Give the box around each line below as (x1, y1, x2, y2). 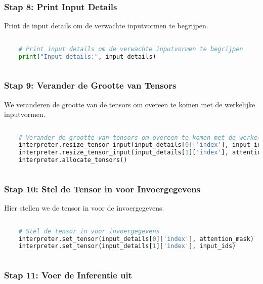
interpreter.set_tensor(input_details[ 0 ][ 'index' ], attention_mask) (18, 235, 254, 242)
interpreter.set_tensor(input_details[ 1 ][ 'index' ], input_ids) (18, 242, 236, 250)
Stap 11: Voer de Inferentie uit (4, 269, 133, 281)
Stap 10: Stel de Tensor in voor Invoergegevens (4, 182, 201, 195)
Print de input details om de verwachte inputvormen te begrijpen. (4, 20, 208, 31)
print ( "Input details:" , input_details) (18, 53, 156, 60)
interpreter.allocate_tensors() (18, 156, 127, 164)
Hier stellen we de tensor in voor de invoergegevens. (4, 202, 164, 213)
